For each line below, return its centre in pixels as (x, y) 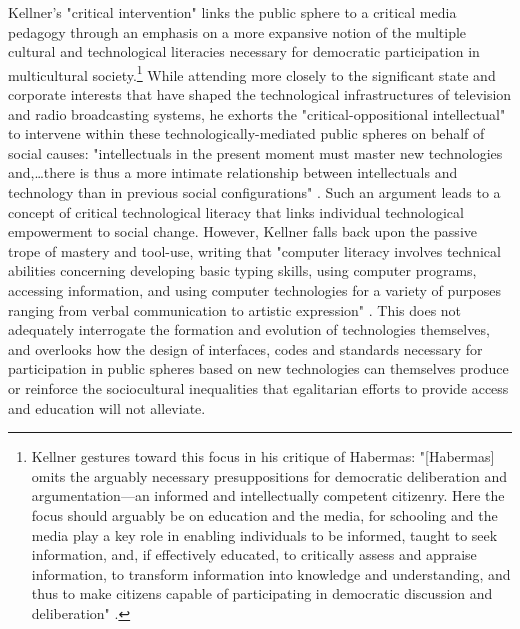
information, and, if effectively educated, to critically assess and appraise (254, 554)
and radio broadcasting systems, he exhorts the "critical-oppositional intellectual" (257, 113)
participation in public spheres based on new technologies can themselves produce (258, 368)
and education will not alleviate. (107, 407)
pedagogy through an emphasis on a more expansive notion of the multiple (237, 31)
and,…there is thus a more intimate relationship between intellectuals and (233, 172)
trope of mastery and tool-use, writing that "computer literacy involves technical (254, 250)
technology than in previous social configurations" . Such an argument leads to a (254, 192)
